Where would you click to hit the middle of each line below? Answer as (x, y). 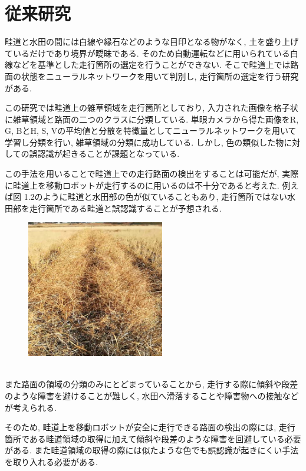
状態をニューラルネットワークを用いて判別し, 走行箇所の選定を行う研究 (160, 76)
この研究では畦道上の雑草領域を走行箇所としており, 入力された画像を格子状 (152, 108)
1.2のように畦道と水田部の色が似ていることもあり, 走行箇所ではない (156, 197)
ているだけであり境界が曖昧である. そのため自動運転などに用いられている (147, 53)
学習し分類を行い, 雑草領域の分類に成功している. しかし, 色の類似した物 (144, 142)
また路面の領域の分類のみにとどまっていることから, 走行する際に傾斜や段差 (152, 384)
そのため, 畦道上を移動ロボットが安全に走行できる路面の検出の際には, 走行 (150, 427)
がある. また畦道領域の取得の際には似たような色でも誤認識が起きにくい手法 (152, 450)
